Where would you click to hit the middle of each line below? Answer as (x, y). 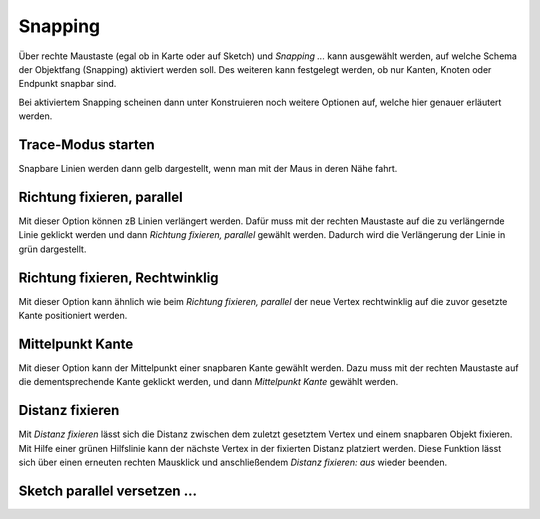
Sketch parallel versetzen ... (107, 490)
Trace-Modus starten (86, 144)
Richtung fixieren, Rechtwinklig (118, 277)
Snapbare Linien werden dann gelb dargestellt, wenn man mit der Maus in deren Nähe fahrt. (208, 169)
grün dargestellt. (52, 249)
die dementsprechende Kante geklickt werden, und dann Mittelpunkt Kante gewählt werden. (208, 382)
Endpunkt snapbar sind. (67, 84)
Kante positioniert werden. (73, 315)
